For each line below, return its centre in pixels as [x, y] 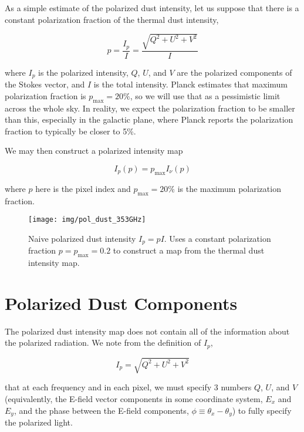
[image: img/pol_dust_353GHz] [87, 220]
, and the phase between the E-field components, [101, 410]
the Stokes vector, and [45, 84]
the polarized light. [39, 422]
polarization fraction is [45, 95]
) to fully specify [262, 410]
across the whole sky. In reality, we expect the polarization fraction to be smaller [150, 108]
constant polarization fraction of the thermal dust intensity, [112, 19]
